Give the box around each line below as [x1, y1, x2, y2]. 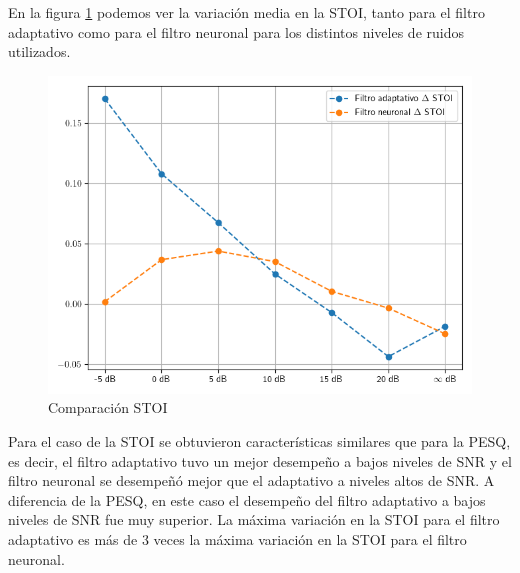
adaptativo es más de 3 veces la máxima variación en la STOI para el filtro [8, 528, 467, 549]
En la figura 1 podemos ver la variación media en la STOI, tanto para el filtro [8, 2, 485, 22]
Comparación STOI [48, 397, 168, 418]
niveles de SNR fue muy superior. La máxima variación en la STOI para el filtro [8, 509, 500, 530]
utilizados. [8, 41, 71, 62]
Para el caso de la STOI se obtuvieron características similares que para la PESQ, [8, 430, 511, 451]
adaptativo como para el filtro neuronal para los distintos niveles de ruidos [8, 21, 464, 42]
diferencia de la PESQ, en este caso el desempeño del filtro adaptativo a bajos [8, 489, 486, 510]
